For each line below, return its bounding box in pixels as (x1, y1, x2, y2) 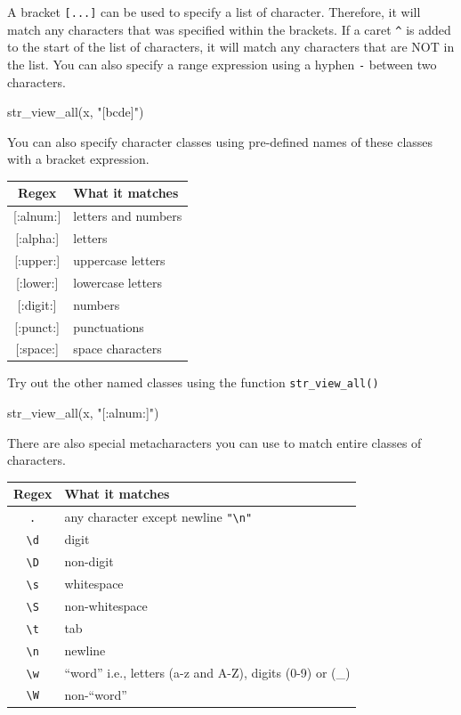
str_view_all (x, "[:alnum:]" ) (7, 403, 159, 422)
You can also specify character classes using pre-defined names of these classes (7, 132, 433, 150)
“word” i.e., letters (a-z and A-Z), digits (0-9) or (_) (64, 662, 351, 681)
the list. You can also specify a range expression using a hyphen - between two (7, 54, 437, 73)
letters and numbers (73, 207, 182, 225)
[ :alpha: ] (15, 229, 60, 248)
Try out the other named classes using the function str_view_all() (7, 373, 379, 392)
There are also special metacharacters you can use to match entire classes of (7, 433, 422, 451)
